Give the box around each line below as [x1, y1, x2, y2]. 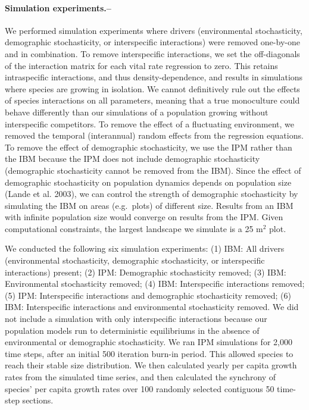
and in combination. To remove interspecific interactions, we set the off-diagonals [5, 47, 300, 60]
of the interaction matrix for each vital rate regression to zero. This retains [5, 59, 278, 71]
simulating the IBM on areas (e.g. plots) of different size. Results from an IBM [5, 199, 294, 211]
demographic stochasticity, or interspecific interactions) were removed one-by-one [5, 36, 300, 48]
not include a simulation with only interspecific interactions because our [5, 312, 267, 325]
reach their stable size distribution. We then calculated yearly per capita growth [5, 359, 297, 371]
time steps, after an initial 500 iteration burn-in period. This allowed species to [5, 347, 294, 359]
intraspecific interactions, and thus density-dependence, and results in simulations [5, 71, 303, 83]
